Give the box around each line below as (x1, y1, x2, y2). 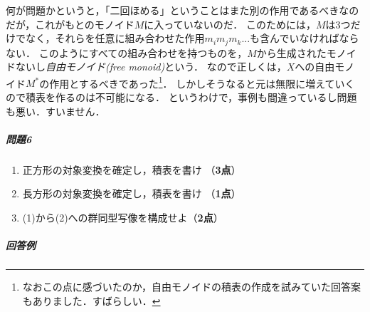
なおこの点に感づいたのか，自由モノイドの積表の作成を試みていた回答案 (22, 279, 361, 294)
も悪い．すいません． (6, 103, 105, 118)
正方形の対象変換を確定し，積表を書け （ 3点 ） (22, 162, 241, 177)
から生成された (256, 45, 327, 60)
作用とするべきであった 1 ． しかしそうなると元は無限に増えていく (49, 73, 355, 90)
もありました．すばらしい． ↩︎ (22, 293, 161, 308)
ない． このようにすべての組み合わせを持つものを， (6, 45, 248, 60)
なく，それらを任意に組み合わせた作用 (25, 31, 205, 46)
